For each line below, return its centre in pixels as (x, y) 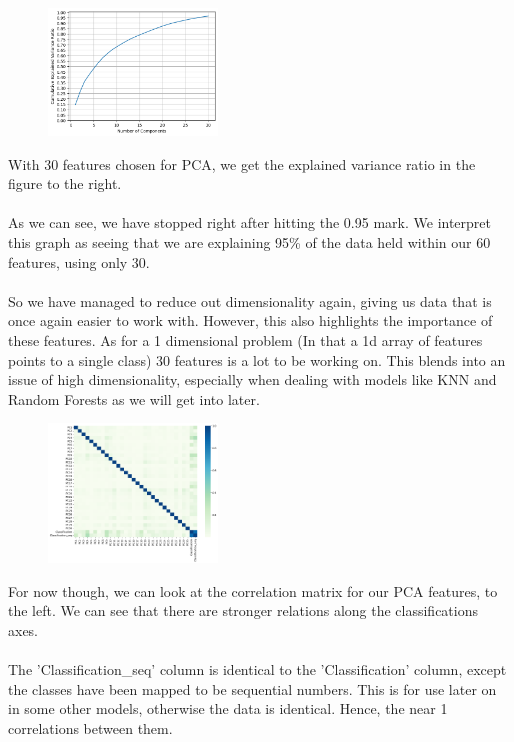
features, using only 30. (79, 261)
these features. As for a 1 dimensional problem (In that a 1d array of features (245, 340)
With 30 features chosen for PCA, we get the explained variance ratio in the (242, 163)
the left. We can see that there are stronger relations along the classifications (243, 610)
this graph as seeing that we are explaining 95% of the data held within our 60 (249, 242)
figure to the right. (65, 183)
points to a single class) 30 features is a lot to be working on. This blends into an (257, 359)
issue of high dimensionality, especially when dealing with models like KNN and (252, 379)
